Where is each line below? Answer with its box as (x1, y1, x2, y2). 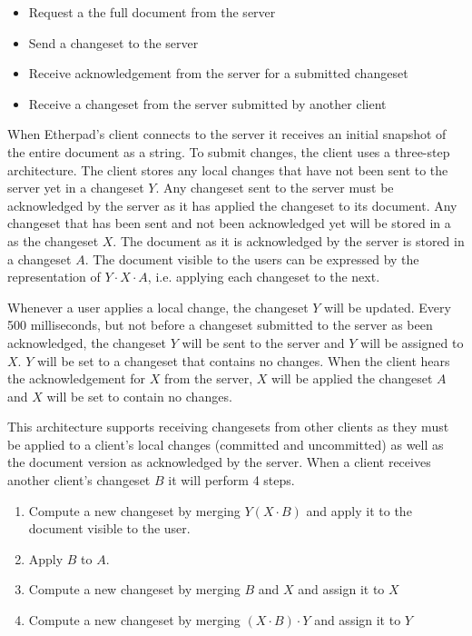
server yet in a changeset (7, 178, 144, 197)
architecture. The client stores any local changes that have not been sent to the (7, 160, 448, 179)
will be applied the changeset (270, 369, 433, 388)
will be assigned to (360, 333, 464, 352)
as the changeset (7, 231, 99, 250)
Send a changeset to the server (28, 33, 199, 52)
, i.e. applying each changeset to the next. (147, 267, 380, 286)
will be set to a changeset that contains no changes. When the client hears (36, 351, 450, 370)
